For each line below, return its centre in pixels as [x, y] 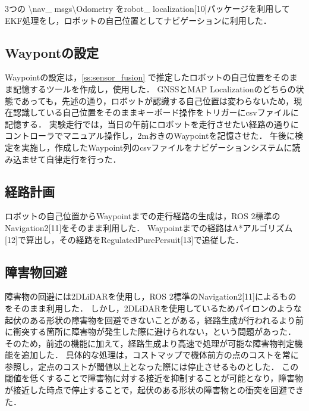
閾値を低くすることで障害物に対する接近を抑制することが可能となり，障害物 [154, 378]
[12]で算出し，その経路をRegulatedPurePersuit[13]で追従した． [124, 239]
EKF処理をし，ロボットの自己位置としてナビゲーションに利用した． [138, 20]
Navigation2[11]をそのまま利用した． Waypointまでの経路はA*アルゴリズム [149, 227]
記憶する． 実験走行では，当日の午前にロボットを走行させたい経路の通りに [152, 124]
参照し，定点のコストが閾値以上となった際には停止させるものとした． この [152, 366]
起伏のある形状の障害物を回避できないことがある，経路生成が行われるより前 [154, 320]
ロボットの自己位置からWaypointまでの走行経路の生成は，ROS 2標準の [143, 216]
